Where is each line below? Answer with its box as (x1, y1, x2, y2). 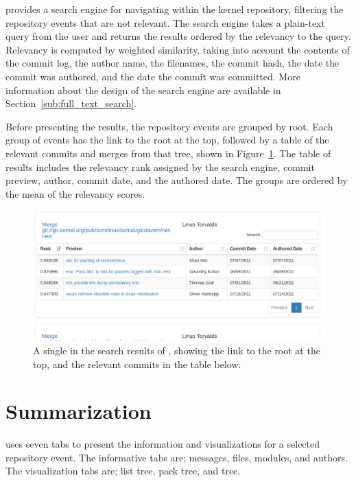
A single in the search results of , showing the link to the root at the (33, 343, 320, 357)
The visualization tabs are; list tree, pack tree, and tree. (5, 463, 241, 478)
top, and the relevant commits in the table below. (33, 356, 241, 371)
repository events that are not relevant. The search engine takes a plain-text (5, 15, 325, 30)
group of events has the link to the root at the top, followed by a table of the (5, 133, 329, 147)
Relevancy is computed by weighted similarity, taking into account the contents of (5, 42, 350, 56)
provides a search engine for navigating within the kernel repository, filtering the (5, 2, 344, 16)
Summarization (5, 397, 152, 425)
